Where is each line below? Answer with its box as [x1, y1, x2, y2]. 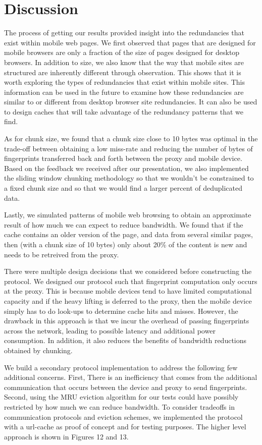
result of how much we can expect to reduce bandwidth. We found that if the [4, 219, 243, 230]
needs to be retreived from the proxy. [4, 249, 119, 259]
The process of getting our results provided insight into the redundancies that [4, 27, 244, 38]
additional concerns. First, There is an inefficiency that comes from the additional [4, 372, 257, 382]
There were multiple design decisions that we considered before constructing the [4, 266, 252, 276]
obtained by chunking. [4, 345, 73, 355]
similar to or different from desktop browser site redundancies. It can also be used [4, 96, 257, 107]
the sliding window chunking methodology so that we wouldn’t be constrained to [4, 173, 254, 183]
